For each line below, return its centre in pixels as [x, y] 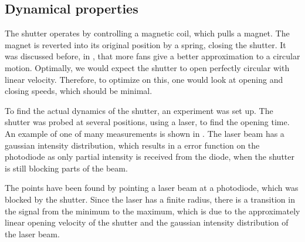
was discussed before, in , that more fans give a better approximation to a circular [152, 56]
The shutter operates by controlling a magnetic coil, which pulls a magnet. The [147, 33]
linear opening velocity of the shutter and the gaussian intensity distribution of [147, 222]
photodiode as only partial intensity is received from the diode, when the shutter [150, 157]
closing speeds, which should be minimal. [79, 91]
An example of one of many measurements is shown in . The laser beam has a [145, 133]
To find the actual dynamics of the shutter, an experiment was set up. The [139, 110]
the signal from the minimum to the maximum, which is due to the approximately [152, 211]
